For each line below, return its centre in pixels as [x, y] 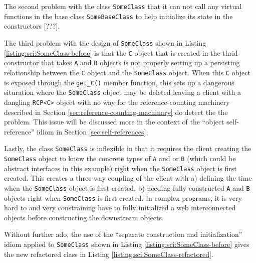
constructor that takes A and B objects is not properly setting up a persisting [122, 62]
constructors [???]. [32, 26]
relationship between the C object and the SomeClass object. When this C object [127, 72]
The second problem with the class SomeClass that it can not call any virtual [123, 6]
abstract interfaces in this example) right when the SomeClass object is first [120, 168]
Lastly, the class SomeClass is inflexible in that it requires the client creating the [128, 148]
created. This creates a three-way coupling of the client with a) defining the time [128, 178]
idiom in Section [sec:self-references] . [92, 131]
